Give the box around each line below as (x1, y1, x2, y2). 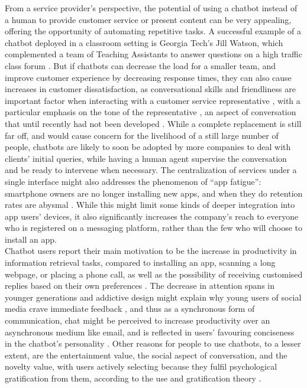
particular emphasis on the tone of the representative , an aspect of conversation (5, 106, 296, 118)
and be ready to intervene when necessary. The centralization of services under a (5, 164, 297, 176)
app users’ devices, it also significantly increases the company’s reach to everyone (5, 210, 299, 222)
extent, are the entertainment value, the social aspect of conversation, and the (5, 348, 287, 361)
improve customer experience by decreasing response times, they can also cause (5, 71, 292, 83)
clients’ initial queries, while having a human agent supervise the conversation (5, 152, 287, 164)
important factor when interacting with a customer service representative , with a (5, 94, 300, 106)
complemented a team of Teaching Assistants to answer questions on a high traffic (5, 48, 302, 60)
